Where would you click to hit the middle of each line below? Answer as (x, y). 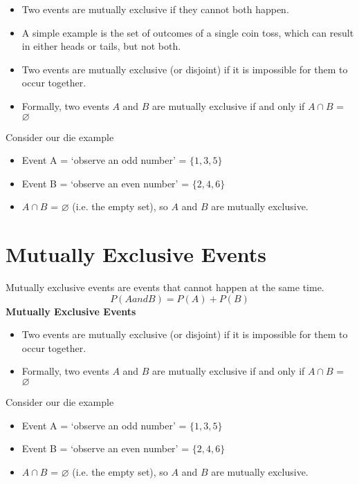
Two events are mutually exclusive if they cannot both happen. (155, 9)
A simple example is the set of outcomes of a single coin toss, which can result (188, 32)
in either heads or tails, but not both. (101, 46)
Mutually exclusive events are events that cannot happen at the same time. (165, 287)
